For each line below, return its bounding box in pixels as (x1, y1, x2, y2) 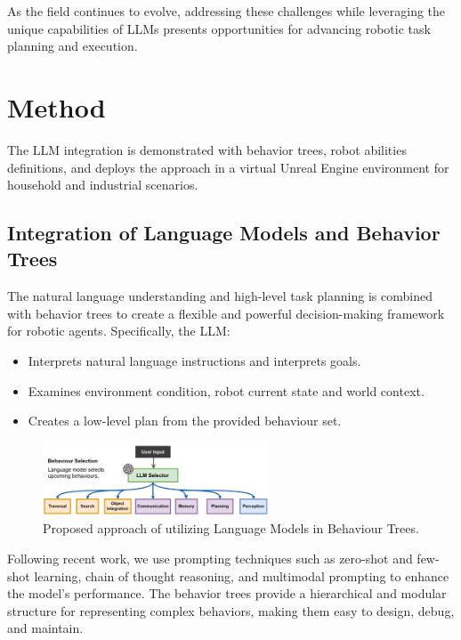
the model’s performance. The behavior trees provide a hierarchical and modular (7, 584, 447, 603)
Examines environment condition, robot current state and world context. (28, 381, 425, 400)
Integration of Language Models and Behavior (7, 219, 441, 247)
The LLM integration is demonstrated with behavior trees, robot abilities (7, 140, 407, 158)
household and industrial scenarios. (7, 175, 198, 194)
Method (7, 88, 106, 125)
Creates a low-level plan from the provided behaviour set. (28, 411, 342, 430)
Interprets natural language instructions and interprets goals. (28, 352, 361, 370)
